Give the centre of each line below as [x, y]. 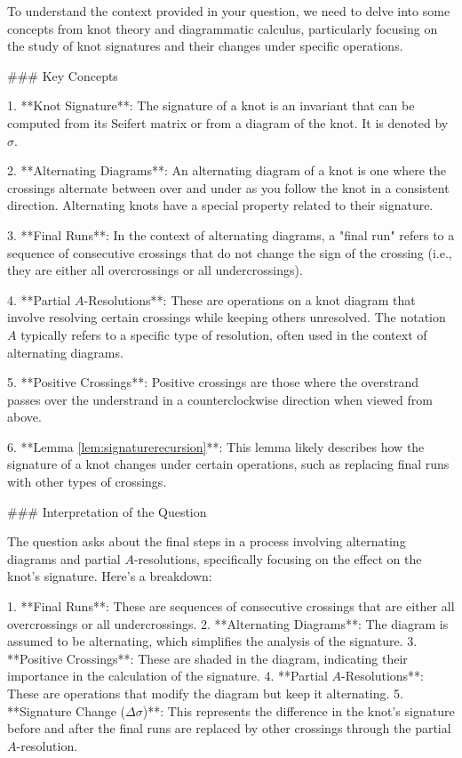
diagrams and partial [64, 558]
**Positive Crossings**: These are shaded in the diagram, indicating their [207, 658]
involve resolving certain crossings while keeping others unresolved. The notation [227, 317]
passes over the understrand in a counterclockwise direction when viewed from [220, 399]
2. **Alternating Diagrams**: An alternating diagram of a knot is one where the [227, 170]
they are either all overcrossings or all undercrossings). [155, 270]
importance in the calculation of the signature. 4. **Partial [167, 676]
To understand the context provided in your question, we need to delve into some [229, 11]
